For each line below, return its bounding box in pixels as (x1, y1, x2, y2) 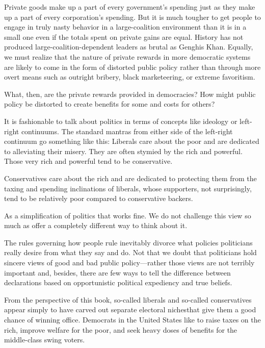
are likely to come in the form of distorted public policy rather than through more (4, 61, 261, 72)
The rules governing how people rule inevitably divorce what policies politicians (4, 237, 253, 247)
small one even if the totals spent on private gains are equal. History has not (4, 31, 244, 42)
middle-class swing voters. (4, 334, 85, 345)
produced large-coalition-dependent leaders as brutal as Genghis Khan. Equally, (4, 41, 253, 52)
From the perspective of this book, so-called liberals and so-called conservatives (4, 294, 252, 305)
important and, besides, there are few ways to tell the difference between (4, 267, 231, 278)
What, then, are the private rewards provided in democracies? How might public (4, 88, 256, 99)
